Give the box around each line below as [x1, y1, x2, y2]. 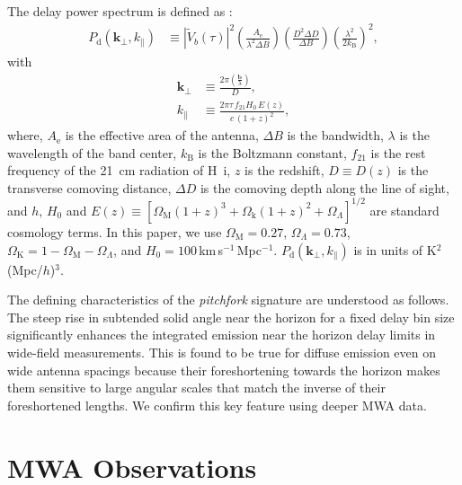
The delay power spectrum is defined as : [7, 2, 233, 20]
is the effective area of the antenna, [65, 126, 259, 145]
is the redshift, [244, 161, 324, 180]
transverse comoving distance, [7, 178, 172, 197]
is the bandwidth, [287, 126, 384, 145]
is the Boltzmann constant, [198, 143, 347, 162]
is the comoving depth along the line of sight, [200, 178, 449, 197]
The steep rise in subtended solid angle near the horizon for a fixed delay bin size [7, 307, 455, 326]
